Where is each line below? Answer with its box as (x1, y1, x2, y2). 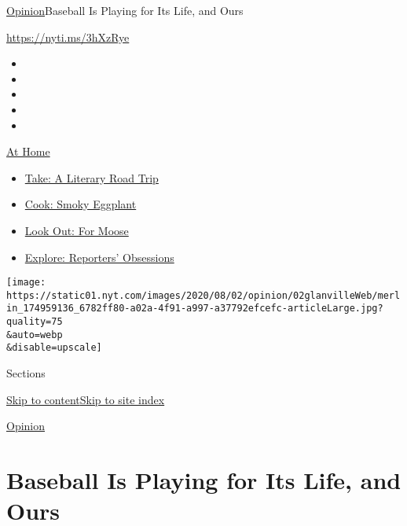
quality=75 (6, 316, 63, 328)
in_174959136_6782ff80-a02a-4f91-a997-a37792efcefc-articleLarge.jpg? (6, 303, 383, 314)
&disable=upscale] (6, 342, 102, 354)
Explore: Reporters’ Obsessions (24, 248, 174, 265)
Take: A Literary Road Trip (24, 169, 159, 186)
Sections (6, 365, 46, 381)
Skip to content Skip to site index (6, 391, 165, 407)
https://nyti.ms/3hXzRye (6, 28, 130, 45)
